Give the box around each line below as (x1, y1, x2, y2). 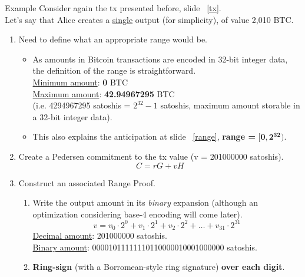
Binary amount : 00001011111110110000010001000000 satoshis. (32, 240, 257, 253)
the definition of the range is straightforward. (32, 64, 196, 77)
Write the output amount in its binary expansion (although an (32, 196, 258, 209)
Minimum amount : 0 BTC (32, 75, 128, 88)
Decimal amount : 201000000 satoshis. (32, 229, 167, 242)
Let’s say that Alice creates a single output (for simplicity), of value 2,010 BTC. (5, 13, 294, 25)
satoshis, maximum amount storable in (160, 99, 300, 111)
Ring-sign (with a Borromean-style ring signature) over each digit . (32, 260, 285, 273)
